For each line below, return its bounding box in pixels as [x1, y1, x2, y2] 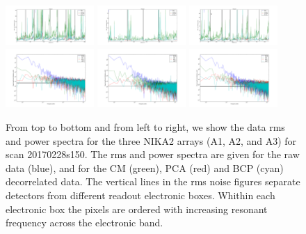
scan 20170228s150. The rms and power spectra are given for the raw [6, 147, 300, 162]
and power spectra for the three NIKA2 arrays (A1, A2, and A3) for [6, 133, 297, 148]
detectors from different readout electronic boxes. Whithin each [6, 187, 275, 202]
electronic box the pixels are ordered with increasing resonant [6, 201, 268, 216]
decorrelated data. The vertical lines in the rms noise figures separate [6, 174, 300, 189]
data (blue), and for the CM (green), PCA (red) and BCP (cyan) [6, 160, 284, 175]
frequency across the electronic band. [6, 215, 163, 230]
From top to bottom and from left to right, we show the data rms [6, 120, 285, 134]
